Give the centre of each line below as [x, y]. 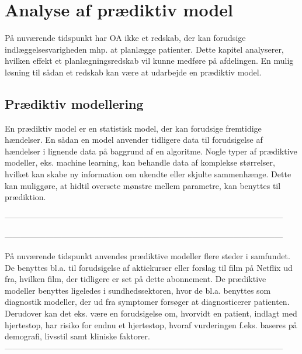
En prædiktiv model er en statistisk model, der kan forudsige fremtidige [133, 128]
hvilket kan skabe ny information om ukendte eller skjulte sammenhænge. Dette [148, 174]
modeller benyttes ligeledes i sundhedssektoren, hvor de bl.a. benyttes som [138, 290]
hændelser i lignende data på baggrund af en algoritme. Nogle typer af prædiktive [151, 151]
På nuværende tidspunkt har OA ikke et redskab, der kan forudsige [125, 38]
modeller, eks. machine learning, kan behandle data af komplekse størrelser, [140, 162]
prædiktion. [25, 197]
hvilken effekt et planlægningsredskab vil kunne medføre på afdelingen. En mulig [149, 61]
